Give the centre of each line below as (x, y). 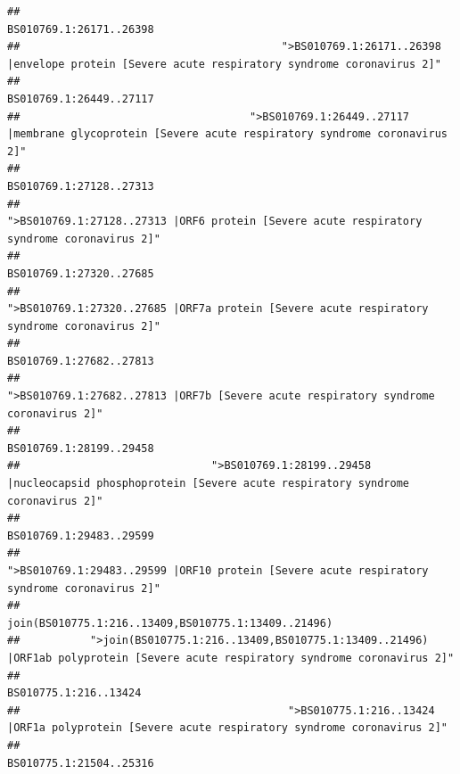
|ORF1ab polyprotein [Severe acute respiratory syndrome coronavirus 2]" (231, 658)
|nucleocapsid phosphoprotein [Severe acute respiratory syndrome (209, 484)
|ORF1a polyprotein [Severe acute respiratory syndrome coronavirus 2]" (227, 728)
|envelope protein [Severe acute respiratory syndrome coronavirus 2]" (224, 64)
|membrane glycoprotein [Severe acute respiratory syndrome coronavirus (227, 134)
